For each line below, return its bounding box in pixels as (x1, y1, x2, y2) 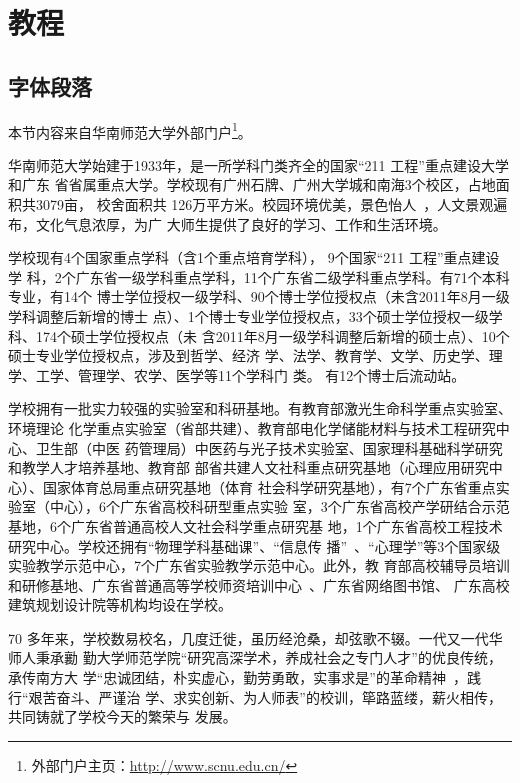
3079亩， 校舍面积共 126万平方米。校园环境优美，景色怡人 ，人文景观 (35, 194, 494, 215)
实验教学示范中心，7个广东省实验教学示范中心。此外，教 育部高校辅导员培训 (8, 555, 510, 576)
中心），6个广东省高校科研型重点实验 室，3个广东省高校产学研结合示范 (49, 496, 510, 517)
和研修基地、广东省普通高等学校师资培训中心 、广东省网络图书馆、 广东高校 (8, 574, 510, 595)
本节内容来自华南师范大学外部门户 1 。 (8, 118, 252, 142)
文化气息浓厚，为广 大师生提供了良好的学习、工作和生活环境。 (35, 213, 447, 234)
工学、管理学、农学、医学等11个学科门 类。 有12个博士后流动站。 (35, 364, 466, 385)
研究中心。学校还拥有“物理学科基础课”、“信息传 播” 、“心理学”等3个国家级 (8, 535, 501, 556)
